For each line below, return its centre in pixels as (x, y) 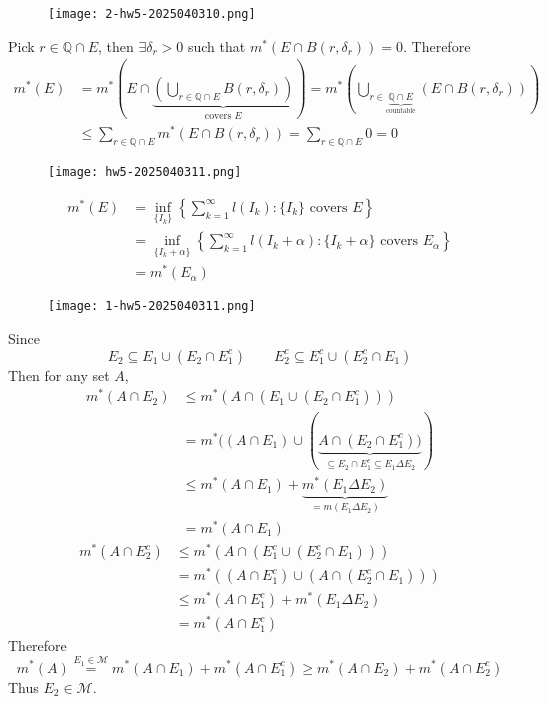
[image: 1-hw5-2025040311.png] (152, 306)
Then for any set (59, 374)
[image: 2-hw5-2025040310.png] (152, 14)
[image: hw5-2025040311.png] (145, 172)
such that (216, 45)
